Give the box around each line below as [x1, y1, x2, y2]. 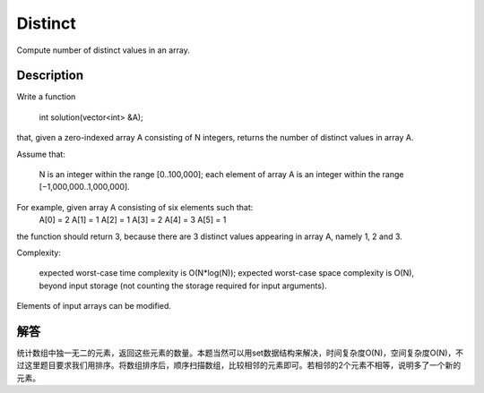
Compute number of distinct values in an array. [16, 45, 190, 56]
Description [16, 68, 84, 83]
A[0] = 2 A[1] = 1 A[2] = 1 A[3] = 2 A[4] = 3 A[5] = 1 [39, 215, 227, 226]
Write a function [16, 91, 76, 102]
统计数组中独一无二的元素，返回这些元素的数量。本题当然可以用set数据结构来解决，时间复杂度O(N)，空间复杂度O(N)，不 [16, 347, 464, 358]
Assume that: [16, 149, 66, 159]
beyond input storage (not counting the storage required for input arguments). [39, 280, 327, 291]
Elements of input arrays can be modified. [16, 301, 172, 312]
